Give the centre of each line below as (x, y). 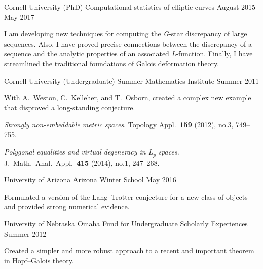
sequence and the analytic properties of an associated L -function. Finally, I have (128, 53)
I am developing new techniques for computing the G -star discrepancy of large (126, 34)
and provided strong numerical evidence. (67, 206)
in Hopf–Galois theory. (39, 260)
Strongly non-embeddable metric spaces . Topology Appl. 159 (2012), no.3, (119, 124)
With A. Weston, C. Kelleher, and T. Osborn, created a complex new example (128, 98)
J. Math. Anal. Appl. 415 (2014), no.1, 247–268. (82, 162)
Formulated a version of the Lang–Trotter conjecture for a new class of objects (126, 196)
